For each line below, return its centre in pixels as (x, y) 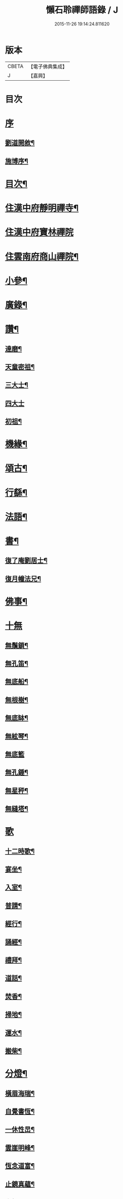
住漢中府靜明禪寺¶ (42, 208)
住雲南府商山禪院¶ (42, 257)
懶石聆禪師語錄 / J (82, 10)
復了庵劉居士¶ (26, 561)
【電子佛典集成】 (48, 67)
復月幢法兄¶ (23, 578)
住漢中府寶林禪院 (40, 232)
